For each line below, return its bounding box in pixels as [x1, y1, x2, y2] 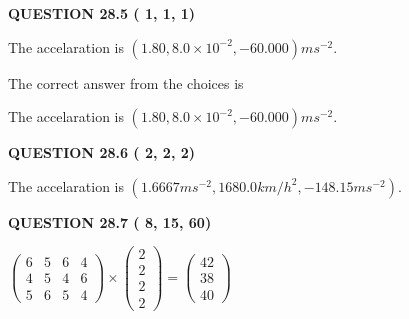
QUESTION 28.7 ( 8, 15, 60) [8, 211, 212, 232]
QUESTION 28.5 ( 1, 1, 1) [8, 3, 196, 23]
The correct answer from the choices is [8, 72, 244, 93]
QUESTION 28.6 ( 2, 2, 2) [8, 142, 196, 163]
